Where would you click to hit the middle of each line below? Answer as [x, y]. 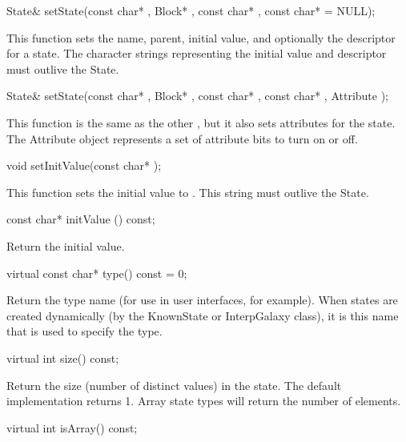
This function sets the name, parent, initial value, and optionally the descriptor [201, 37]
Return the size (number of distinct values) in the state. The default [174, 385]
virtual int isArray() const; [72, 427]
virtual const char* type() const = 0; [97, 273]
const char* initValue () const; [81, 219]
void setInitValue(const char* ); [84, 165]
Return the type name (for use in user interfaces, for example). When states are [202, 300]
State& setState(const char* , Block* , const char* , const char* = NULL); [191, 10]
